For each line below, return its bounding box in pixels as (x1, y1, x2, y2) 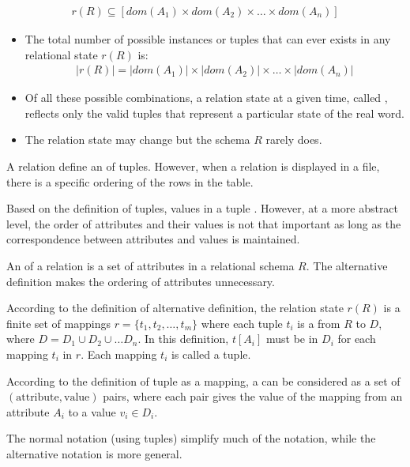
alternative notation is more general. (6, 445, 182, 461)
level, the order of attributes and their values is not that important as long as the (6, 215, 401, 232)
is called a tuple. (171, 345, 251, 362)
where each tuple (201, 314, 283, 331)
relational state (24, 46, 98, 62)
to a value (68, 403, 116, 420)
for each (337, 330, 376, 347)
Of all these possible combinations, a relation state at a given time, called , (24, 89, 388, 106)
